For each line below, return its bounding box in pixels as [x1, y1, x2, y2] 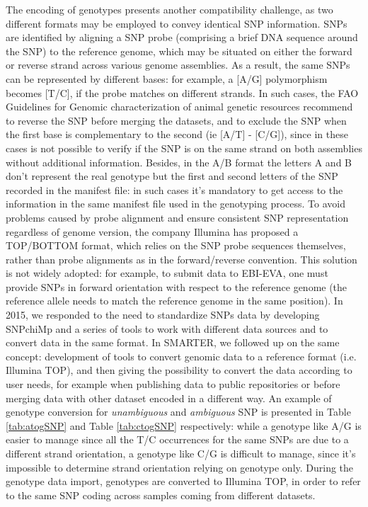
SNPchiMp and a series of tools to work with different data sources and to [6, 321, 328, 336]
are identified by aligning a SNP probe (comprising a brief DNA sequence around [6, 30, 358, 45]
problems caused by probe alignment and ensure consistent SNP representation [6, 210, 349, 224]
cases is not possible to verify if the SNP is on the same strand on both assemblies [6, 140, 362, 155]
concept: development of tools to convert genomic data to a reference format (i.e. [6, 348, 357, 363]
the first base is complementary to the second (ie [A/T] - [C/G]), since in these [6, 127, 348, 142]
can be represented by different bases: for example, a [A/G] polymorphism [6, 71, 328, 86]
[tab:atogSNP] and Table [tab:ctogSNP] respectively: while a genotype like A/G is [6, 418, 362, 433]
